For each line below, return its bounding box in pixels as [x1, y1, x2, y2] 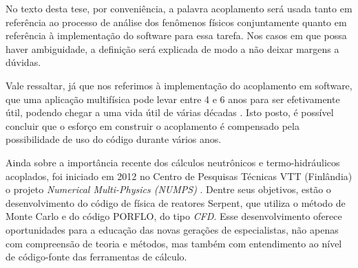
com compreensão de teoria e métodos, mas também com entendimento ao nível [6, 236, 342, 250]
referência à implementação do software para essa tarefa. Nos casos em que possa [6, 28, 347, 43]
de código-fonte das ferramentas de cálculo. [6, 249, 187, 264]
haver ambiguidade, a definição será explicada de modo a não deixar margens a [6, 41, 339, 56]
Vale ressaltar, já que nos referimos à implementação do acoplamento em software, [6, 78, 352, 92]
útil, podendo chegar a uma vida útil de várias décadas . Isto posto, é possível [6, 105, 334, 120]
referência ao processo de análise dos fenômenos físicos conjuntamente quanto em [6, 14, 347, 29]
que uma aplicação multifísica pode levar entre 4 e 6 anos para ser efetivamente [6, 91, 340, 106]
